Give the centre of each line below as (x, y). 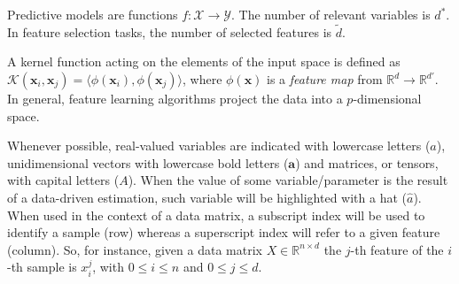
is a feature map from (325, 79)
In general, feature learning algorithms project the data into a (175, 98)
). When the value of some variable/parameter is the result (288, 180)
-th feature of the (397, 249)
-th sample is (42, 267)
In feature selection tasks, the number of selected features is (170, 31)
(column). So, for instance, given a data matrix (135, 249)
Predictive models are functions (93, 14)
